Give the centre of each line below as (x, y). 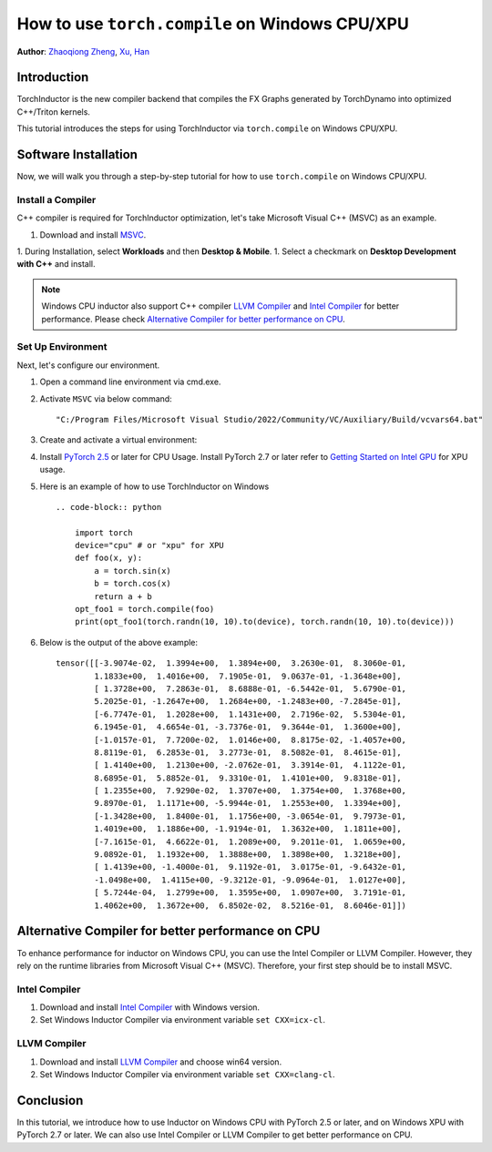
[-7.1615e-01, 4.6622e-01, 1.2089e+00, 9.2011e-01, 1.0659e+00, (251, 841)
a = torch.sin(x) (133, 571)
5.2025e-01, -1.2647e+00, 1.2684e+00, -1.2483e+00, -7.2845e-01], (248, 702)
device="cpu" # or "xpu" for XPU (149, 545)
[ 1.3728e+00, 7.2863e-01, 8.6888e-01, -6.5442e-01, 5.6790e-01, (251, 688)
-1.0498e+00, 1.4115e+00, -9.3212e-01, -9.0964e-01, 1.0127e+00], (251, 880)
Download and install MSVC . (93, 234)
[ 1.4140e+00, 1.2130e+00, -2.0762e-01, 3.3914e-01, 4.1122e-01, (251, 765)
